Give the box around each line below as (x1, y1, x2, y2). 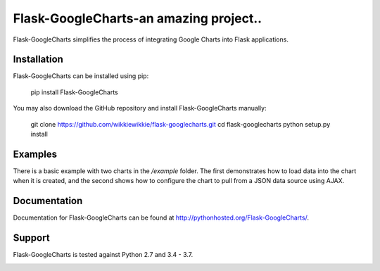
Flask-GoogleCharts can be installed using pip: (13, 72, 149, 80)
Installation (13, 53, 63, 65)
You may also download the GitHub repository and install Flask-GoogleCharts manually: (13, 104, 267, 113)
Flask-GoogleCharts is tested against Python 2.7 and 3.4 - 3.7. (13, 251, 194, 259)
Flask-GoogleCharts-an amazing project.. (13, 11, 262, 26)
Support (13, 232, 50, 244)
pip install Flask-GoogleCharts (30, 88, 119, 96)
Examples (13, 148, 58, 160)
